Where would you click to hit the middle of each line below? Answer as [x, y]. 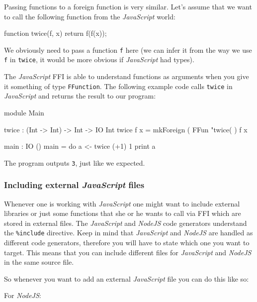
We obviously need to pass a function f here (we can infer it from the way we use [128, 50]
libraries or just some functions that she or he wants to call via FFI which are [123, 213]
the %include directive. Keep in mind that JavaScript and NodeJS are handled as [128, 233]
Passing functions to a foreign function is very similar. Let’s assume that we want [128, 6]
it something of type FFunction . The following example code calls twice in [118, 86]
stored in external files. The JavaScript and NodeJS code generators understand [126, 223]
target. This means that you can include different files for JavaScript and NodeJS [128, 252]
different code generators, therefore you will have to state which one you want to [127, 243]
